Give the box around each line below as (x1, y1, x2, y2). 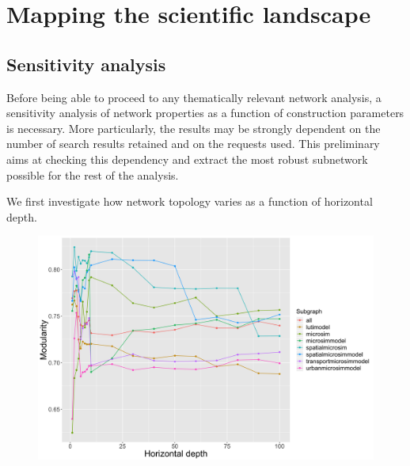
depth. (6, 208, 37, 225)
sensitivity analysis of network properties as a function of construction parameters (6, 104, 404, 121)
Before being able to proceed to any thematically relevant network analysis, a (6, 89, 382, 105)
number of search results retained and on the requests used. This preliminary (6, 135, 380, 152)
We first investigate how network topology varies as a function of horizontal (6, 193, 373, 210)
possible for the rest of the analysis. (6, 166, 179, 183)
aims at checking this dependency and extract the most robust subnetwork (6, 150, 368, 167)
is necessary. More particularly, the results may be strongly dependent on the (6, 119, 381, 136)
